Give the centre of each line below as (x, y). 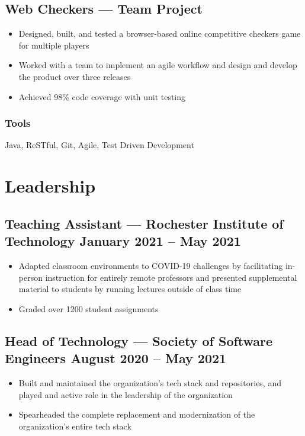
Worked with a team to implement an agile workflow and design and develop (158, 65)
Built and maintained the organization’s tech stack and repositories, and (150, 382)
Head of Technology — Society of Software (139, 340)
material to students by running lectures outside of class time (130, 289)
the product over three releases (75, 76)
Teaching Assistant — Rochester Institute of (144, 223)
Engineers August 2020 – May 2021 (116, 358)
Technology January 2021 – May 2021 (123, 241)
